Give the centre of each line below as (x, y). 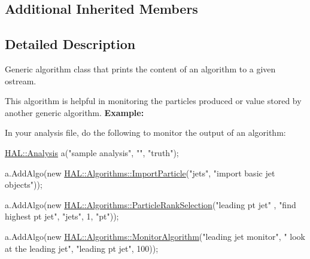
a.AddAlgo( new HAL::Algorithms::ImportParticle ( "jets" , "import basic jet (140, 173)
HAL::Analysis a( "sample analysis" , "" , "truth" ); (92, 152)
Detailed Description (70, 44)
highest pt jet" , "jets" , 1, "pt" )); (62, 216)
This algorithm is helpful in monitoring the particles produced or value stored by (153, 101)
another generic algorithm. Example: (75, 112)
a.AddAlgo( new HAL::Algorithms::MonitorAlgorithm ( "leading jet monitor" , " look (155, 236)
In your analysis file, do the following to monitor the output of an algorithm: (145, 132)
